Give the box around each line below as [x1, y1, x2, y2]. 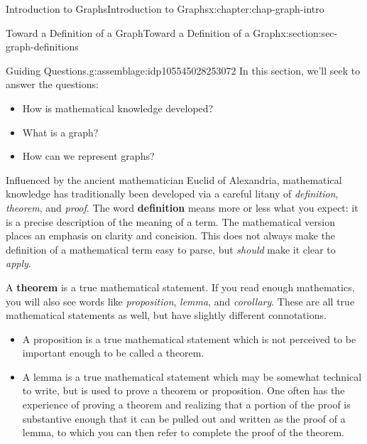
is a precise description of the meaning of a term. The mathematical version [6, 214, 335, 229]
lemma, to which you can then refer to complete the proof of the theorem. [22, 425, 344, 440]
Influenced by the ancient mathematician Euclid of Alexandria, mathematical [6, 172, 342, 187]
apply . [6, 256, 31, 271]
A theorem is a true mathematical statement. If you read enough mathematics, [6, 279, 355, 294]
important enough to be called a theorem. [22, 345, 204, 360]
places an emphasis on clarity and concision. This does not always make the [6, 228, 336, 243]
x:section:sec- [280, 25, 338, 40]
